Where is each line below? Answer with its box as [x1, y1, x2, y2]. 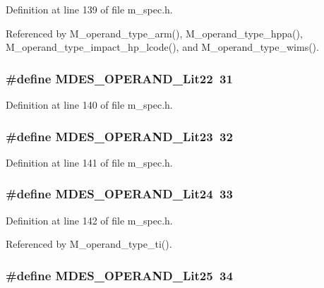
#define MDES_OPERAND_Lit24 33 [6, 185, 233, 203]
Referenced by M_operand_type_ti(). [6, 236, 172, 251]
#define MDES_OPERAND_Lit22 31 [6, 69, 233, 87]
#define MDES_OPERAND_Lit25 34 [6, 266, 233, 284]
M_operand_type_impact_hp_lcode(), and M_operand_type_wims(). [6, 40, 319, 54]
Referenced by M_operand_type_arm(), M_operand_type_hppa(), [6, 25, 303, 40]
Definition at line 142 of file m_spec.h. [6, 212, 173, 227]
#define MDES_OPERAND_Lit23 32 [6, 127, 233, 145]
